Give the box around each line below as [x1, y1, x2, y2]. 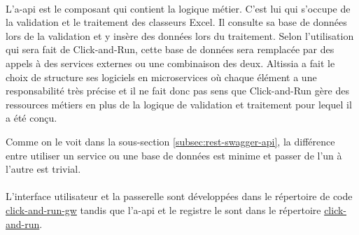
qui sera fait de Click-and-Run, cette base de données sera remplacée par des [6, 42, 335, 57]
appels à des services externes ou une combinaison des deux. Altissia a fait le [6, 55, 335, 70]
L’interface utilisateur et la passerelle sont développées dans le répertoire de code [6, 189, 353, 204]
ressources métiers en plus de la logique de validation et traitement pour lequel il [6, 97, 352, 111]
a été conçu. [6, 111, 57, 125]
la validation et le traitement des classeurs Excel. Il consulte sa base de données [6, 15, 347, 29]
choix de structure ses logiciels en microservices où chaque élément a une [6, 69, 317, 84]
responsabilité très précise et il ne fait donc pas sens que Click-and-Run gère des [6, 83, 349, 98]
